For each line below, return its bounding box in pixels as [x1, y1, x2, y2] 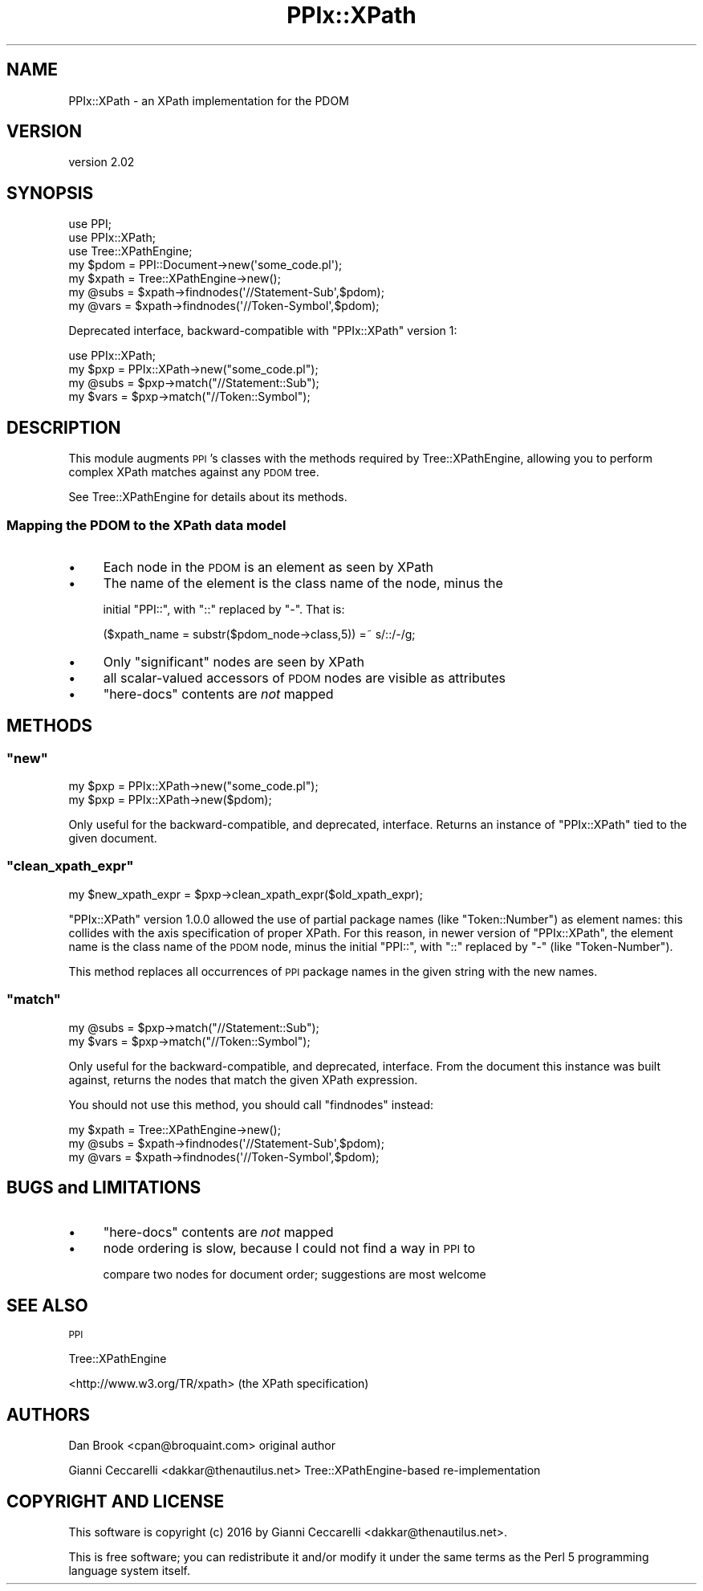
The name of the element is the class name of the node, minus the [103, 574, 503, 591]
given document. [68, 831, 157, 846]
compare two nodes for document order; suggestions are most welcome [103, 1267, 486, 1282]
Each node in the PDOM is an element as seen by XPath [103, 558, 433, 575]
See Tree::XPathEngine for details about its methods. [68, 490, 347, 504]
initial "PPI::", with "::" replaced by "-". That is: [103, 602, 345, 616]
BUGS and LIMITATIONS [6, 1177, 201, 1198]
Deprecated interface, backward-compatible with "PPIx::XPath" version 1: [68, 324, 457, 338]
